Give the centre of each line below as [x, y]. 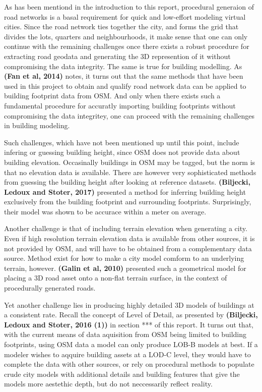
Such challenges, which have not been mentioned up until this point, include [122, 142]
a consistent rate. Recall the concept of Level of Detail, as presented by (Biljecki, [131, 315]
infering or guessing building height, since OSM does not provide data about [122, 152]
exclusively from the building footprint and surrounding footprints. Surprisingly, [128, 202]
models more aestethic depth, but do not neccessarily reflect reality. [108, 384]
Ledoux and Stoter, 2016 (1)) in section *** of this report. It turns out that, [129, 324]
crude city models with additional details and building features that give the [122, 374]
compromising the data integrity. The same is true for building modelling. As [123, 66]
